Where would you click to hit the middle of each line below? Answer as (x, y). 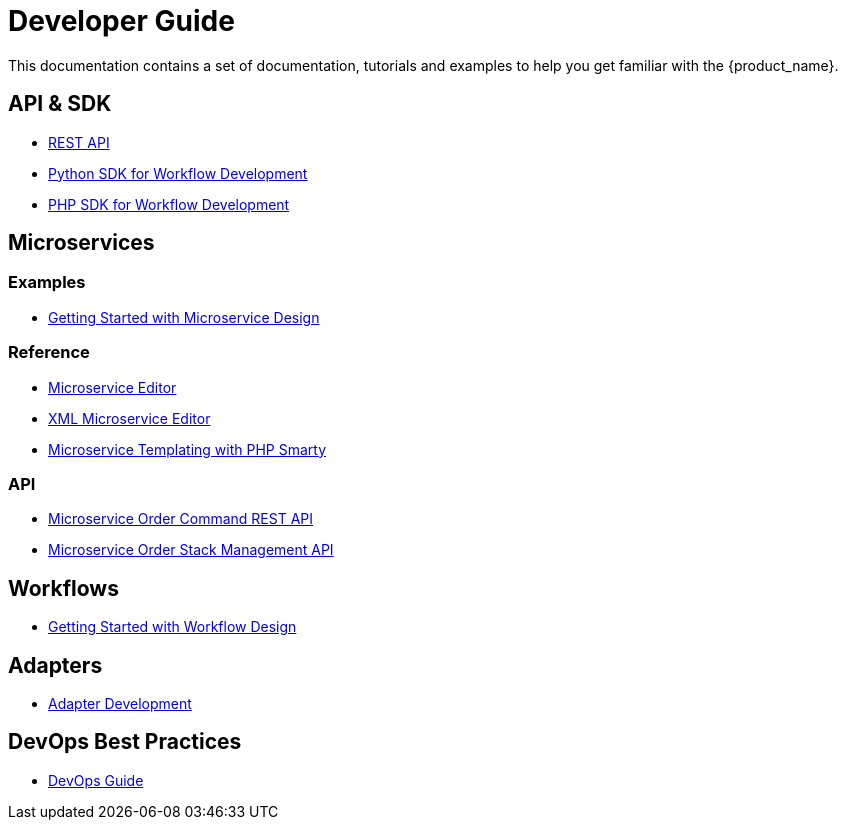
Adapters (55, 665)
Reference (49, 352)
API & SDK (60, 104)
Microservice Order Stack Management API (191, 550)
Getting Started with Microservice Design (184, 317)
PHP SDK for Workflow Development (169, 204)
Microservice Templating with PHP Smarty (187, 449)
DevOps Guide (96, 780)
